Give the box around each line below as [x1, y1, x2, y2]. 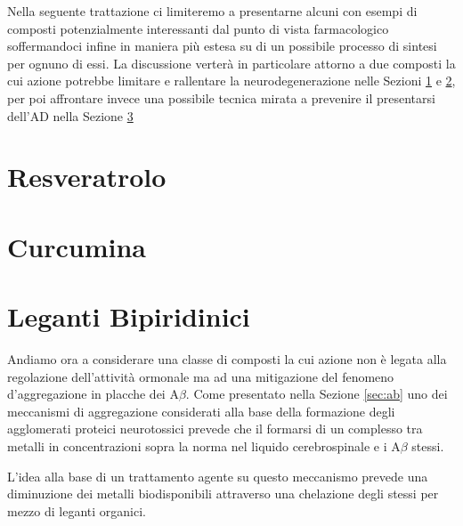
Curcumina [7, 228, 146, 264]
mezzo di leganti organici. [7, 501, 146, 520]
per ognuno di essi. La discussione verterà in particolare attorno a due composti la [7, 53, 456, 72]
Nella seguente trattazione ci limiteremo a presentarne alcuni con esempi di [7, 2, 418, 20]
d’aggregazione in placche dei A [7, 384, 179, 403]
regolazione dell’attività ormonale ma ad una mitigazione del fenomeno [7, 367, 394, 385]
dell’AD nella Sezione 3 [7, 106, 134, 125]
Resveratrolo [7, 158, 167, 195]
